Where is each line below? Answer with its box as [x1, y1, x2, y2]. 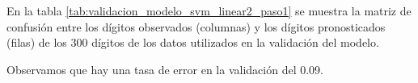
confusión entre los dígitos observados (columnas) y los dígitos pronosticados [6, 18, 386, 35]
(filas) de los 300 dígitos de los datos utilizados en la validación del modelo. [6, 34, 379, 51]
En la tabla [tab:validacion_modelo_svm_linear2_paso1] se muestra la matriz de [6, 2, 412, 19]
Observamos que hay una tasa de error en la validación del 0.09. [6, 60, 323, 77]
